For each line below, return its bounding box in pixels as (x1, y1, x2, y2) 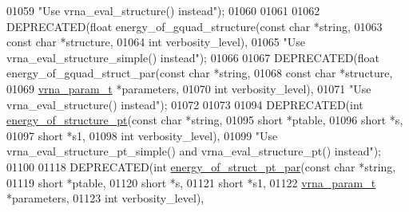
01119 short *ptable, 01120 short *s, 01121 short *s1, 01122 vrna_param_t (6, 174, 376, 190)
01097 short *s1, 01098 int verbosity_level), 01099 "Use (6, 127, 278, 143)
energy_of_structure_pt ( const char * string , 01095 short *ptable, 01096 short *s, (6, 112, 403, 128)
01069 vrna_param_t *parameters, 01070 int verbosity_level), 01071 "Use (6, 80, 371, 96)
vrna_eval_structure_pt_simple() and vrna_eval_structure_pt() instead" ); (6, 143, 382, 159)
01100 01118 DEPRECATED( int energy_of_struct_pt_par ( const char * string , (6, 158, 396, 175)
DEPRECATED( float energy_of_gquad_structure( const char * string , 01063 (6, 18, 383, 34)
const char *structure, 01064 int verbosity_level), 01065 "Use (6, 33, 305, 50)
